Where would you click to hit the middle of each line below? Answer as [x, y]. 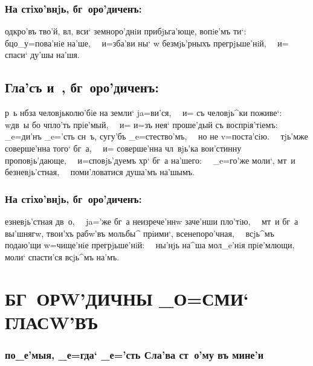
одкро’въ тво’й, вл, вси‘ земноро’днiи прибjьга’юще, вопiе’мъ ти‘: [126, 31]
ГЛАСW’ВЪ [52, 322]
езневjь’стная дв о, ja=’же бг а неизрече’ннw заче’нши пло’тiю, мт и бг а [152, 221]
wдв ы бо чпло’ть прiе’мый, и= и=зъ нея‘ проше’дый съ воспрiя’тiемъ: [141, 124]
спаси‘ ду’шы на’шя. [42, 55]
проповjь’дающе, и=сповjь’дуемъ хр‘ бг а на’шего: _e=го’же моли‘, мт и [150, 160]
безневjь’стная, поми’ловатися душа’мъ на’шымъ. [100, 172]
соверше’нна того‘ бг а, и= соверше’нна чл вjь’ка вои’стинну [123, 148]
